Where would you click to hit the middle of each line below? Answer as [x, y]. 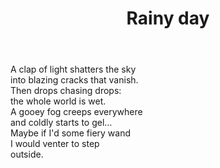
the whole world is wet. [58, 101]
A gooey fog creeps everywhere [76, 112]
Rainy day [168, 18]
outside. [27, 154]
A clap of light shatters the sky [73, 69]
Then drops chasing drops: [66, 91]
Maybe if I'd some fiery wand [71, 133]
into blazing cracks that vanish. [74, 80]
